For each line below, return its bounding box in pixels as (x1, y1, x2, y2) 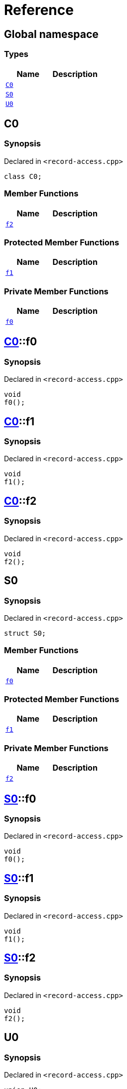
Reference (4, 1, 74, 18)
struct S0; (4, 629, 46, 637)
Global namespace (4, 27, 99, 40)
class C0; (4, 172, 42, 180)
